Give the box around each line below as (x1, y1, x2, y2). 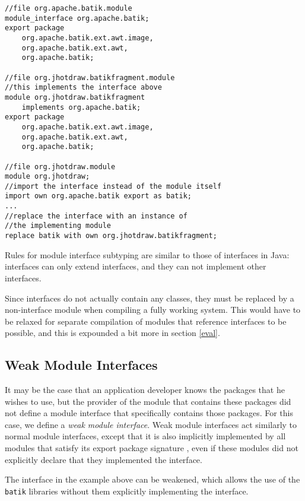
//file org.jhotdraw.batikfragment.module (5, 73, 175, 82)
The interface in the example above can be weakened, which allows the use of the (5, 473, 300, 486)
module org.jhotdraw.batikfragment (5, 93, 145, 102)
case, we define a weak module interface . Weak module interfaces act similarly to (5, 418, 297, 430)
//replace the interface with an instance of (5, 211, 188, 220)
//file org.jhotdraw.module (5, 162, 116, 171)
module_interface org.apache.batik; (5, 14, 150, 23)
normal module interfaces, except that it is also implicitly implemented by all (5, 430, 286, 442)
